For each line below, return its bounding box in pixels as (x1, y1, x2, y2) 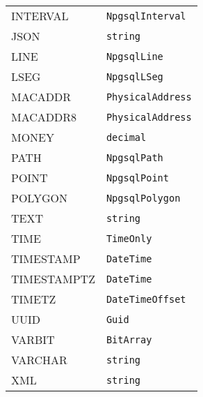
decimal (106, 131, 147, 143)
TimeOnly (106, 232, 152, 244)
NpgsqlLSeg (106, 70, 163, 82)
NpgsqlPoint (106, 172, 169, 183)
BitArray (106, 334, 152, 345)
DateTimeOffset (106, 293, 186, 305)
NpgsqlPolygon (106, 192, 181, 204)
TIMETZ (11, 291, 56, 307)
